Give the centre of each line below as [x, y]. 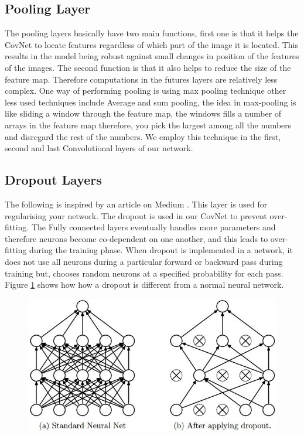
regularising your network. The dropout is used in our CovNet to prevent [136, 215]
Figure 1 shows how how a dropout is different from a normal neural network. [144, 285]
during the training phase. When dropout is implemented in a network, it [161, 250]
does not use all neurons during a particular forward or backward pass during [144, 261]
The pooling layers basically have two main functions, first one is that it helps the [152, 33]
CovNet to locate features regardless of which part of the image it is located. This [151, 44]
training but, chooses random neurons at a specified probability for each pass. [144, 273]
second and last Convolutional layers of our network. [99, 148]
